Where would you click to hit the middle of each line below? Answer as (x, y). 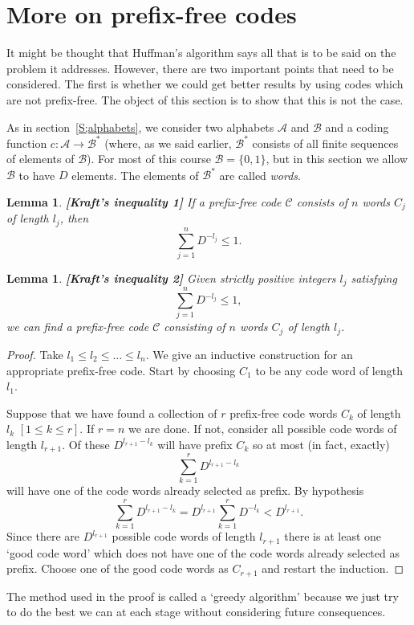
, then (74, 218)
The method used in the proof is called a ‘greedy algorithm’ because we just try (203, 596)
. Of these (86, 444)
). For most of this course (149, 159)
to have (37, 175)
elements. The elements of (135, 175)
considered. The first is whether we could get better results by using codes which (205, 84)
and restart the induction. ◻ (333, 568)
